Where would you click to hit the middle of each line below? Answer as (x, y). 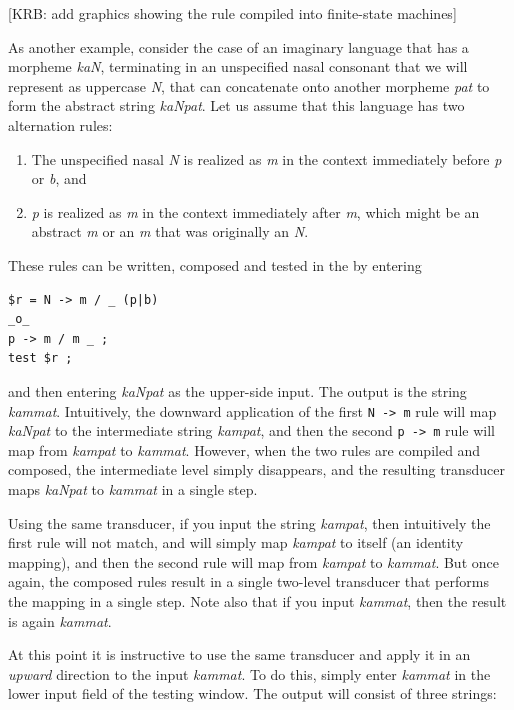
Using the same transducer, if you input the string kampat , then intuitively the (249, 522)
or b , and (59, 178)
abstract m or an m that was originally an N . (170, 231)
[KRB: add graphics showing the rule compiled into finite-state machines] (232, 13)
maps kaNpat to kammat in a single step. (133, 489)
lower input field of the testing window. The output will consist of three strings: (252, 693)
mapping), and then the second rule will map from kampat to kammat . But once (253, 561)
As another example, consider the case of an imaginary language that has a (238, 46)
